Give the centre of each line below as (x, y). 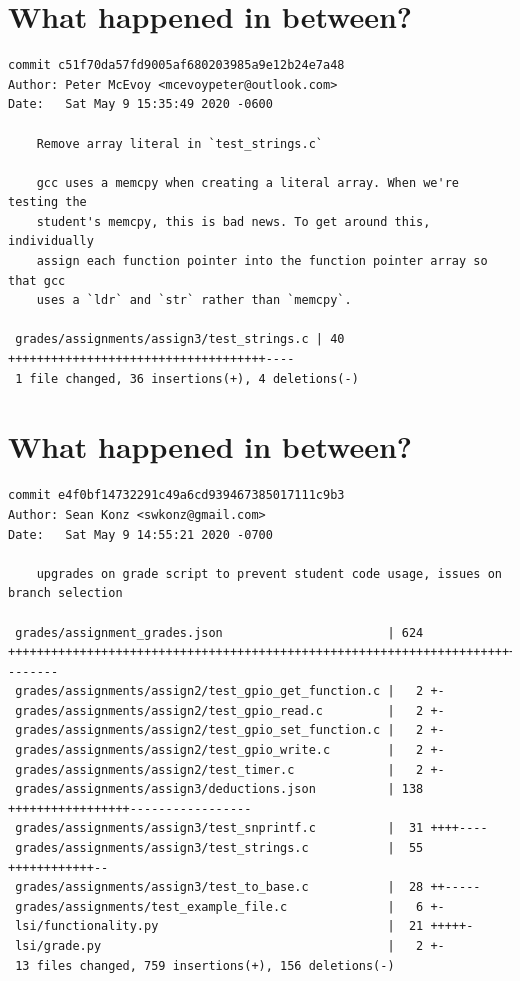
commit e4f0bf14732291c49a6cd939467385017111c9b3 (176, 495)
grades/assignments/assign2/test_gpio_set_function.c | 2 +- (230, 730)
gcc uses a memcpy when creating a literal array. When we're (248, 182)
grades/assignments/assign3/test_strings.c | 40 (180, 339)
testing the (47, 202)
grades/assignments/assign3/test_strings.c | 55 (219, 848)
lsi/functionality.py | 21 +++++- (244, 926)
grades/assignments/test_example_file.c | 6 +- (230, 906)
